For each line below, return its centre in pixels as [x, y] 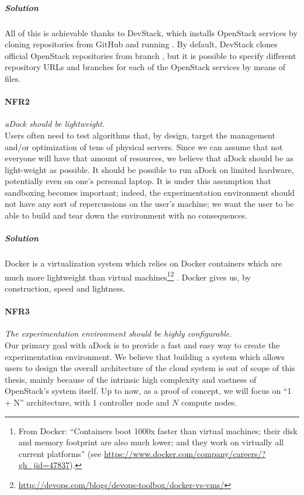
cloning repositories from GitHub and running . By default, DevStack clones [141, 44]
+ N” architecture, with [47, 402]
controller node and [134, 402]
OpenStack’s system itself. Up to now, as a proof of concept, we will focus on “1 [148, 391]
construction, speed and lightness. [65, 288]
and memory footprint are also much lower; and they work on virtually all [151, 442]
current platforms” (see [60, 453]
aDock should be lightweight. [55, 124]
